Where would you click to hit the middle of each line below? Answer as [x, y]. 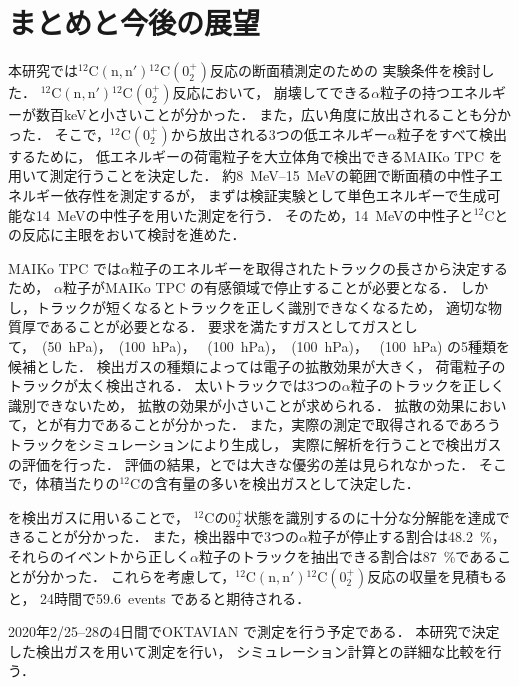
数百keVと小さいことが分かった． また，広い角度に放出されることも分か [273, 114]
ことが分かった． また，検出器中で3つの [167, 536]
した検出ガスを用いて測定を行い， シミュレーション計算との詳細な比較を [248, 650]
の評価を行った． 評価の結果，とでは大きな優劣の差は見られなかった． [241, 463]
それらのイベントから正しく [99, 556]
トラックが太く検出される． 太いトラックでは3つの [175, 385]
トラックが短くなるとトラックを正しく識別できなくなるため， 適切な [261, 306]
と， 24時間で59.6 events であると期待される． [159, 597]
